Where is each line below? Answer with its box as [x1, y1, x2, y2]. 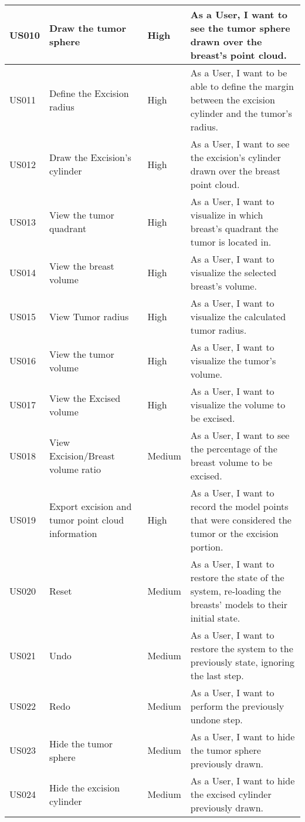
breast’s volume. [190, 279, 257, 293]
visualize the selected [190, 266, 277, 279]
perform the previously [190, 699, 284, 713]
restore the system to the [190, 642, 293, 655]
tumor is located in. [190, 235, 272, 249]
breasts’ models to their [190, 598, 287, 611]
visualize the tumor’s [190, 354, 276, 367]
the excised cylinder [190, 787, 272, 801]
